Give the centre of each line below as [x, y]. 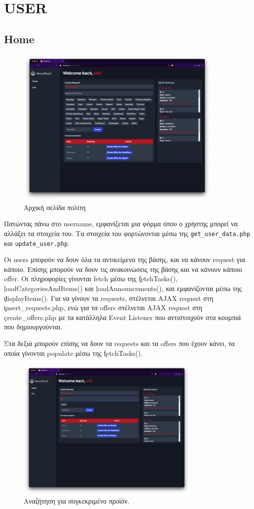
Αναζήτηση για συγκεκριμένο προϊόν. [76, 501]
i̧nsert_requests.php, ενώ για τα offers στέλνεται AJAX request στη [103, 308]
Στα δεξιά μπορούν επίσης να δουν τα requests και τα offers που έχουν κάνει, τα [119, 343]
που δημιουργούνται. [33, 327]
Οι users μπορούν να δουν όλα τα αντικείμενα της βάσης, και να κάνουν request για [125, 259]
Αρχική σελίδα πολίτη [55, 207]
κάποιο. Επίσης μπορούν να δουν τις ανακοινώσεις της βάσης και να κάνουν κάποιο [123, 269]
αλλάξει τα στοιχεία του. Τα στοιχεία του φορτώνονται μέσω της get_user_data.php [127, 233]
